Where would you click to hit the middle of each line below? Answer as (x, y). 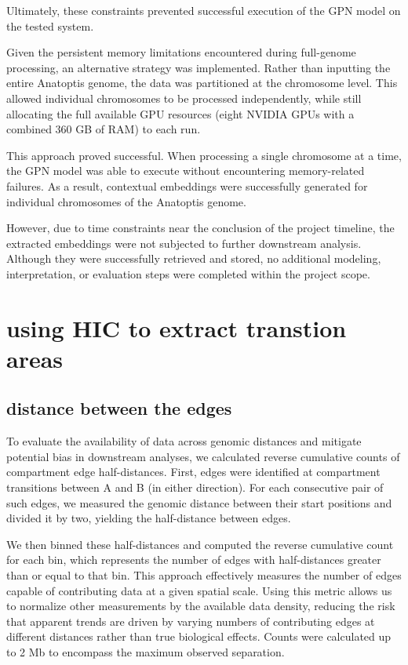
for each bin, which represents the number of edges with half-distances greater (194, 560)
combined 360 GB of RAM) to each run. (104, 129)
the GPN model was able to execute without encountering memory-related (186, 171)
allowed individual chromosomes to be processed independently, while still (184, 98)
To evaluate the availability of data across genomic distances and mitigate (184, 441)
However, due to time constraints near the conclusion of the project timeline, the (200, 228)
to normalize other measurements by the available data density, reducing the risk (201, 606)
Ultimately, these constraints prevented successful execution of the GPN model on (204, 10)
